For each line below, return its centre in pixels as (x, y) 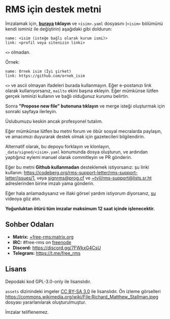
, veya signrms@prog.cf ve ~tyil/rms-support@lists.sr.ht (93, 178)
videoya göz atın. (23, 198)
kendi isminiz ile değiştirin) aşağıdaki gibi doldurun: (59, 29)
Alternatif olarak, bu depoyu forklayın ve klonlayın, (58, 146)
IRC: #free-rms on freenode (42, 242)
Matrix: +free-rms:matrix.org (43, 237)
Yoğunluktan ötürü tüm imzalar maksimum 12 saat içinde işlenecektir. (80, 208)
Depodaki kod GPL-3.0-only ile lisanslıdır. (48, 281)
